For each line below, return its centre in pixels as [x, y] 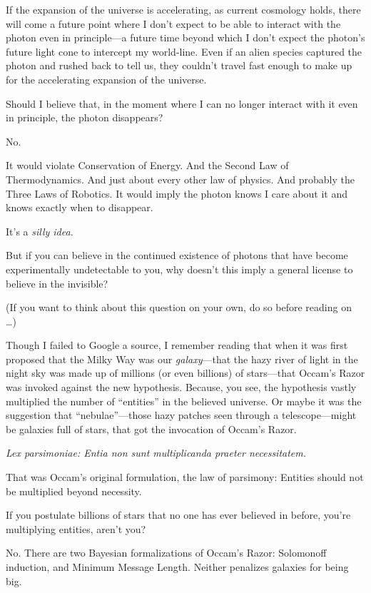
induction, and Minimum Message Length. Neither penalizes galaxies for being [177, 567]
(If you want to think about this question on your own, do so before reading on [179, 307]
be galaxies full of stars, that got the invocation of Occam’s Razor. [151, 429]
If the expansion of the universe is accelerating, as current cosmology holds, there [183, 9]
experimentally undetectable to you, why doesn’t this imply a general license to [179, 269]
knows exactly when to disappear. [80, 207]
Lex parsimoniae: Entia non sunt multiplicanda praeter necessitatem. [156, 453]
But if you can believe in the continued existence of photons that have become [177, 255]
